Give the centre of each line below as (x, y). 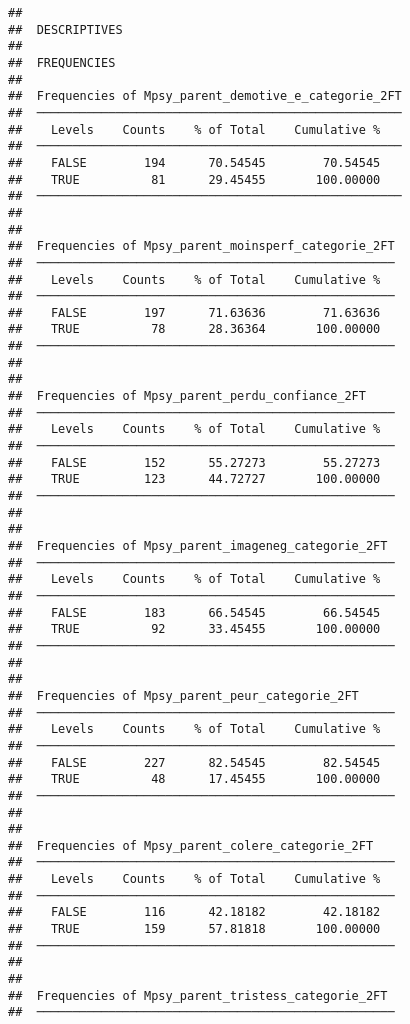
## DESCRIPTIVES (65, 29)
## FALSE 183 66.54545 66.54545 (194, 612)
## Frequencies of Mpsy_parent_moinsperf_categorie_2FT (201, 246)
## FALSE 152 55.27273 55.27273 (194, 462)
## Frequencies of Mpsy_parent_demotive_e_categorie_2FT (205, 96)
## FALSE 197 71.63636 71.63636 (194, 312)
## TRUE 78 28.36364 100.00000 (194, 329)
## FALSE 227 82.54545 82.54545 (194, 762)
